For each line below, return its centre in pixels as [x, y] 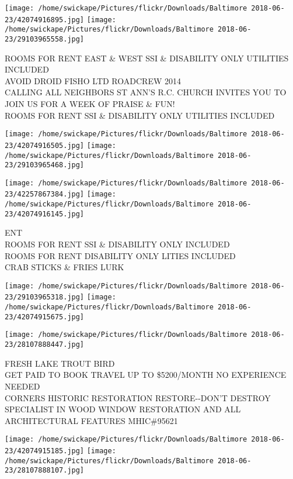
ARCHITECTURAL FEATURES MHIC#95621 [91, 420]
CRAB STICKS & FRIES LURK [64, 267]
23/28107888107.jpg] [45, 471]
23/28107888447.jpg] [45, 345]
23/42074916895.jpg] [45, 20]
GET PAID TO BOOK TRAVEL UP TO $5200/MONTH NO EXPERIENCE [146, 375]
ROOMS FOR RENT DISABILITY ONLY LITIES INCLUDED [120, 255]
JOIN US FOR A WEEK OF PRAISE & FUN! [90, 104]
